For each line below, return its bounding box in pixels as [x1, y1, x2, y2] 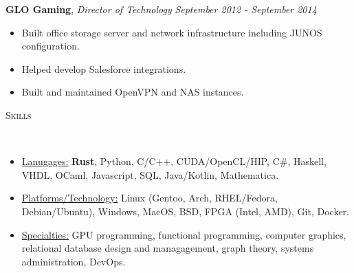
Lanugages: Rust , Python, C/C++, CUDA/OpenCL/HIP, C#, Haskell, [21, 154, 327, 168]
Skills [5, 107, 32, 122]
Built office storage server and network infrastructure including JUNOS [21, 25, 322, 39]
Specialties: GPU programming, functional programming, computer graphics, [21, 227, 346, 241]
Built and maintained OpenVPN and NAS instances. [21, 85, 244, 99]
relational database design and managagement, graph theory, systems [21, 241, 314, 255]
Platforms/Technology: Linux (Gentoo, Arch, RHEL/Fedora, [21, 190, 278, 205]
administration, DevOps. [21, 254, 126, 268]
